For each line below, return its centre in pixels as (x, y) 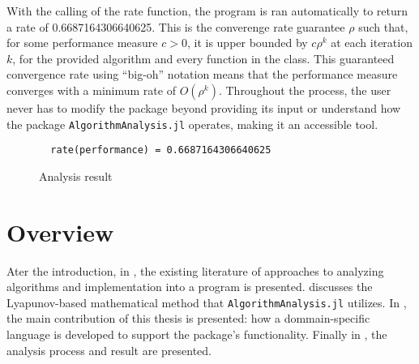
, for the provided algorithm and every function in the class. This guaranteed (203, 58)
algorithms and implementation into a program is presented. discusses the (190, 287)
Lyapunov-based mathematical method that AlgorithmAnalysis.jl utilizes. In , (207, 302)
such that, (383, 26)
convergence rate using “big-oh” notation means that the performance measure (202, 74)
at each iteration (372, 43)
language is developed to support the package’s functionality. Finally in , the (197, 334)
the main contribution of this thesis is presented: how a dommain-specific (188, 318)
